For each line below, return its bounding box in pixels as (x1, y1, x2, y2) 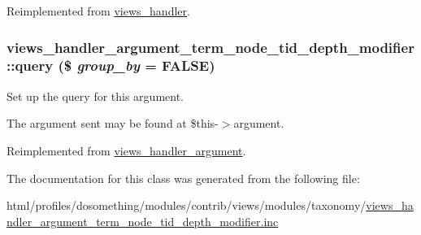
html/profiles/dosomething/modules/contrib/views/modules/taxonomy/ (7, 197, 367, 214)
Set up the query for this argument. (7, 87, 184, 104)
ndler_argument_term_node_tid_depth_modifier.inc (7, 212, 279, 229)
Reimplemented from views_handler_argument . (7, 141, 246, 159)
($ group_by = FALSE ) (58, 55, 215, 76)
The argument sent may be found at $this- (7, 115, 219, 132)
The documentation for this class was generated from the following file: (7, 169, 360, 186)
